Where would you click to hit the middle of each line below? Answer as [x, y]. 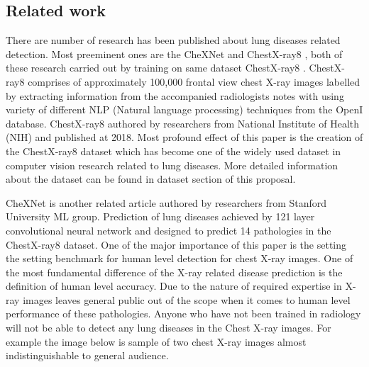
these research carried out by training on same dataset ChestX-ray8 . [156, 68]
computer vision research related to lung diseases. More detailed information [172, 165]
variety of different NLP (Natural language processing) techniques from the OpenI [184, 109]
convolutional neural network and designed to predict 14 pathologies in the [169, 230]
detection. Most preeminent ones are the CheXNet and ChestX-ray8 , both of [174, 53]
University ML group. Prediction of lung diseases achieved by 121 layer [160, 216]
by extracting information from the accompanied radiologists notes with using [175, 95]
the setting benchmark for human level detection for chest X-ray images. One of [180, 258]
